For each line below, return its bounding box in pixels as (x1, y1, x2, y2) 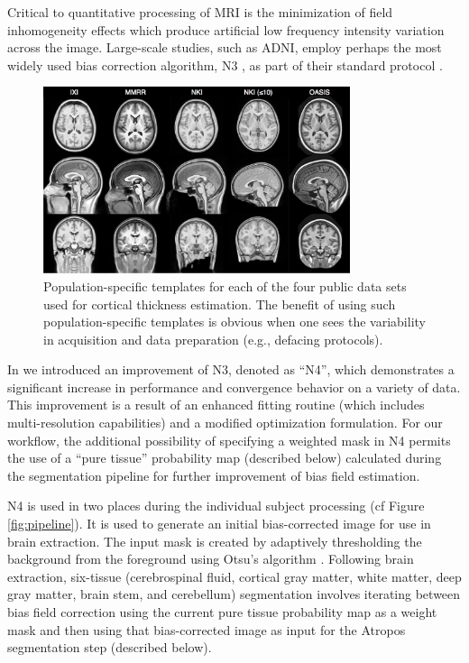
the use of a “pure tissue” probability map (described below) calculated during (7, 448, 442, 467)
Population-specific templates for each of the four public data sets (43, 276, 407, 295)
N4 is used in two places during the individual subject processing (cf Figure (7, 496, 425, 515)
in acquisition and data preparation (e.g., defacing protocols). (43, 329, 383, 348)
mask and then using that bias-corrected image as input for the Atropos (7, 620, 406, 639)
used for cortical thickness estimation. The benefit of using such (43, 294, 396, 313)
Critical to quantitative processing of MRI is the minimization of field (7, 3, 393, 21)
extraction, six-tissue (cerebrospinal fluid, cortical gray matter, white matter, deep (7, 566, 462, 585)
